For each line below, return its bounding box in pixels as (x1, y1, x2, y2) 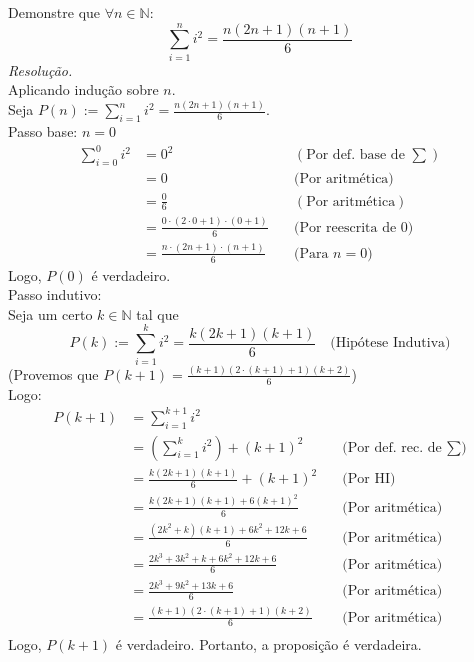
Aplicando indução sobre (8, 79, 159, 100)
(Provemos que (8, 363, 99, 384)
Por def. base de (306, 148, 405, 163)
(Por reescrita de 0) (293, 220, 414, 235)
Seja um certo (8, 303, 93, 324)
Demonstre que (8, 2, 101, 22)
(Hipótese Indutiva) (330, 336, 451, 351)
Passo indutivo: (8, 284, 102, 305)
